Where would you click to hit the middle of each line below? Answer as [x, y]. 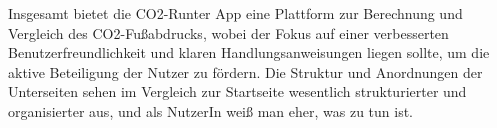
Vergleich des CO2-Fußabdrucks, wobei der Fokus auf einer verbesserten [228, 32]
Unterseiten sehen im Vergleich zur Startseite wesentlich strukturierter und [237, 91]
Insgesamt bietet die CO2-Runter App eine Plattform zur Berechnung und [235, 13]
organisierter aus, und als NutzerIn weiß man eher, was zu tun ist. [211, 110]
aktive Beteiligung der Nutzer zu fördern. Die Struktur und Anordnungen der [245, 71]
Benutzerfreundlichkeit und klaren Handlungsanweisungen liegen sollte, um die [249, 52]
